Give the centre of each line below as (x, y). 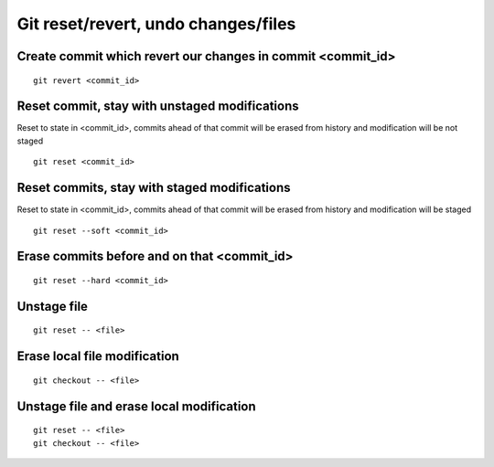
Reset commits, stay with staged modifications (154, 188)
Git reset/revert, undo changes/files (156, 24)
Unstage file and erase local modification (136, 406)
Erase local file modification (98, 356)
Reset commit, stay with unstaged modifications (158, 106)
